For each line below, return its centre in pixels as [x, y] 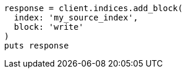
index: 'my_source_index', [76, 18]
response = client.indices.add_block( [94, 8]
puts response [36, 46]
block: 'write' [49, 27]
